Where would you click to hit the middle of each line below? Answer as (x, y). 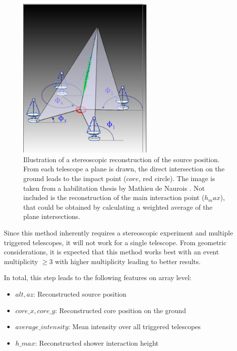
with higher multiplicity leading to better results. (128, 261)
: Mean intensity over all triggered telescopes (134, 326)
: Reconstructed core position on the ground (120, 310)
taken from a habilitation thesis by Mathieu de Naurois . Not (114, 188)
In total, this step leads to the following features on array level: (98, 277)
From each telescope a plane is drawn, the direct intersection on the (124, 169)
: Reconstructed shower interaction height (97, 343)
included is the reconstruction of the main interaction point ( (114, 197)
